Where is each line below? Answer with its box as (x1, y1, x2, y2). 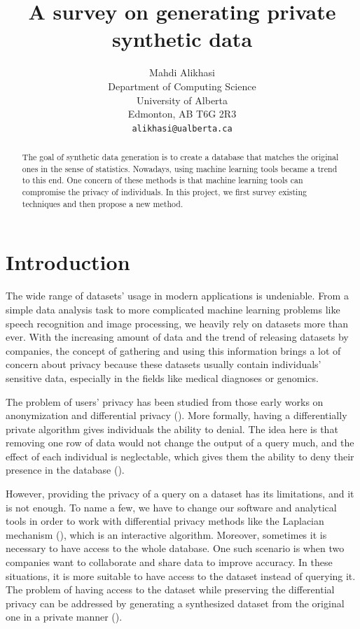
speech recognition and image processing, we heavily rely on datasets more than (6, 316, 348, 330)
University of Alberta (136, 92, 228, 107)
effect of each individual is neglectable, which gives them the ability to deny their (6, 448, 354, 463)
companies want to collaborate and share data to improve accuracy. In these (6, 555, 333, 570)
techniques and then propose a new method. (22, 197, 184, 209)
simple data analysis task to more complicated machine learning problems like (6, 302, 340, 316)
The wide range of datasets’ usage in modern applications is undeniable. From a (6, 288, 349, 303)
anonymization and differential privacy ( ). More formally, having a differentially (6, 408, 347, 423)
